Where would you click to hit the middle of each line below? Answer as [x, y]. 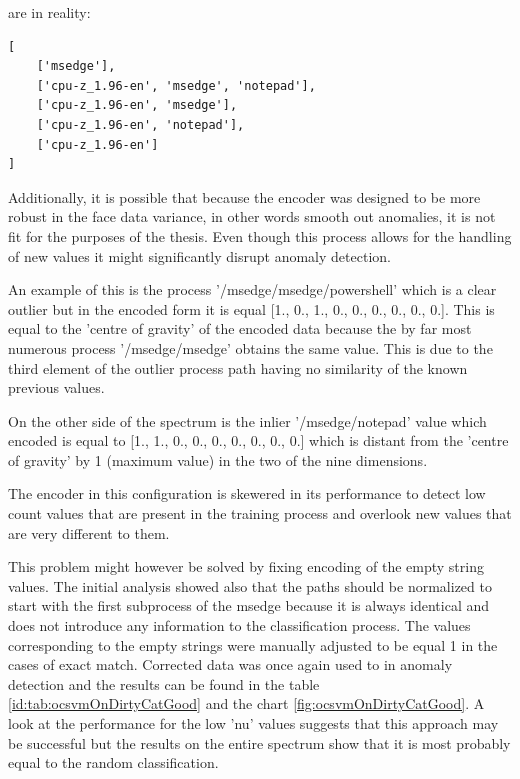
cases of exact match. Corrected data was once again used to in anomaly [230, 664]
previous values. [56, 387]
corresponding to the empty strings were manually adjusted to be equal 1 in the [253, 644]
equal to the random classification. [113, 762]
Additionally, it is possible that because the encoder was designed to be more [244, 196]
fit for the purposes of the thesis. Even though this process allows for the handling [260, 235]
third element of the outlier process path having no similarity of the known [238, 367]
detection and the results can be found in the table [164, 683]
